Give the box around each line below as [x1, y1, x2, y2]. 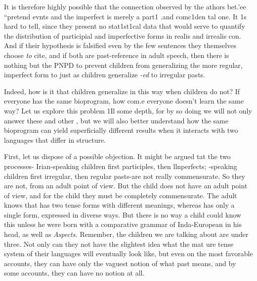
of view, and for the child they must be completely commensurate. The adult [4, 190, 237, 200]
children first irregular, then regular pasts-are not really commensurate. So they [4, 170, 245, 181]
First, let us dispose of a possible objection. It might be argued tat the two [4, 151, 231, 162]
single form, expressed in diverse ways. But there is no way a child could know [4, 209, 241, 220]
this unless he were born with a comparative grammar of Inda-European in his [4, 219, 242, 229]
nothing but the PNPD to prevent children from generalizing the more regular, [4, 59, 243, 70]
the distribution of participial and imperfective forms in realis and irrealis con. [4, 30, 241, 41]
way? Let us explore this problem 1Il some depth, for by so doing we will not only [4, 105, 252, 115]
